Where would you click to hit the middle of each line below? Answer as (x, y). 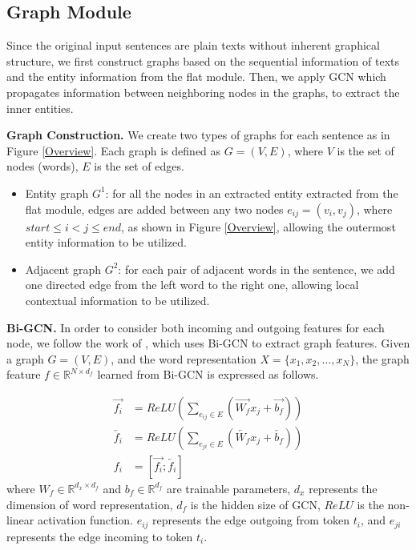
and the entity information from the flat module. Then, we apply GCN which (196, 76)
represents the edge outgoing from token (251, 520)
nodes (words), (42, 166)
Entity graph (57, 193)
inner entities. (40, 108)
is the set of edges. (139, 166)
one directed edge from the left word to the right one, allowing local (192, 285)
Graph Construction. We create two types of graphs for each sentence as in (198, 135)
